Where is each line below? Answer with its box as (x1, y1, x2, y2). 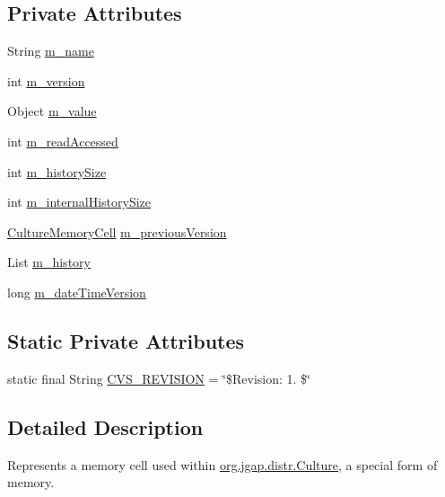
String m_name (7, 41, 94, 60)
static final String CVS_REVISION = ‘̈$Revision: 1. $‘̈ (7, 368, 310, 387)
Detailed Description (7, 413, 204, 440)
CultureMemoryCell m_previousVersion (7, 222, 227, 241)
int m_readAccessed (7, 131, 118, 150)
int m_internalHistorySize (7, 192, 152, 211)
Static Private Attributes (7, 326, 245, 354)
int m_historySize (7, 162, 107, 181)
